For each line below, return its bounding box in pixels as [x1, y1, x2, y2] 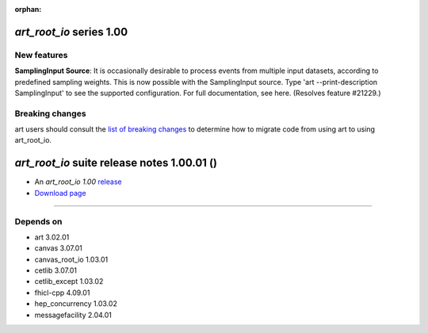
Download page [34, 188, 86, 197]
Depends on [14, 216, 63, 227]
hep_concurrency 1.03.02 [34, 299, 118, 308]
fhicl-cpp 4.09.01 [34, 288, 90, 297]
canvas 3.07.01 [34, 243, 82, 253]
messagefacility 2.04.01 [34, 310, 113, 320]
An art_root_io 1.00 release [34, 177, 122, 186]
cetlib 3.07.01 [34, 266, 77, 275]
